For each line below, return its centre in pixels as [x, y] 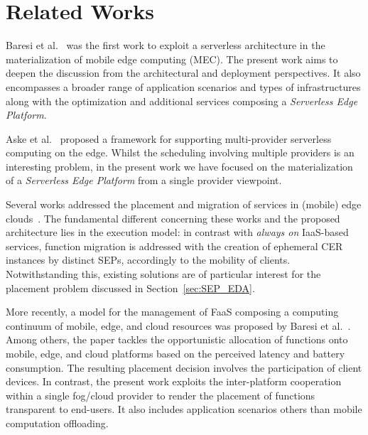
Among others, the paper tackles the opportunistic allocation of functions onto [177, 339]
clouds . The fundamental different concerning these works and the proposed [173, 218]
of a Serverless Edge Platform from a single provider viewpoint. [144, 180]
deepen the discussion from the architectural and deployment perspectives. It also [183, 73]
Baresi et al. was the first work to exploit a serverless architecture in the [166, 45]
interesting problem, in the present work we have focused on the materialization [179, 166]
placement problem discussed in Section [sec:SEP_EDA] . [130, 288]
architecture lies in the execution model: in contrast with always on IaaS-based [177, 232]
